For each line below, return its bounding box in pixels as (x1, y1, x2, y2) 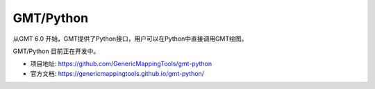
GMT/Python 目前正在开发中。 (12, 47, 100, 55)
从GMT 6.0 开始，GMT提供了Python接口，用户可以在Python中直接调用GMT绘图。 (12, 34, 248, 43)
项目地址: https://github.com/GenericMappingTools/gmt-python (30, 59, 212, 68)
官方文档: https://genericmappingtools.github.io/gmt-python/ (30, 69, 205, 77)
